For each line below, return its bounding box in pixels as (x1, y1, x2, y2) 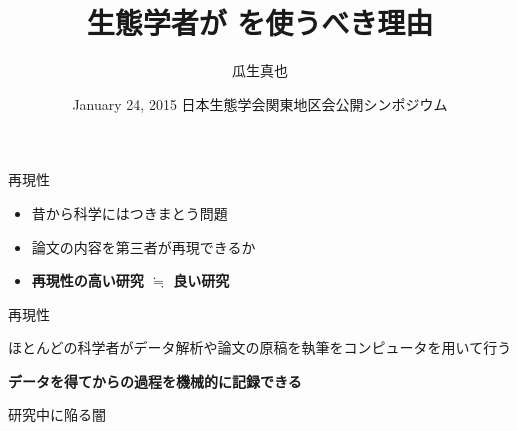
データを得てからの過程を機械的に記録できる (8, 370, 302, 391)
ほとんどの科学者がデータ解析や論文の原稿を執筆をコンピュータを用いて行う (8, 337, 512, 358)
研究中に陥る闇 (8, 404, 106, 425)
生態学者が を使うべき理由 (86, 2, 434, 43)
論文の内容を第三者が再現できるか (31, 236, 256, 257)
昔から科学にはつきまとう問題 (31, 202, 228, 223)
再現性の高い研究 (31, 270, 144, 291)
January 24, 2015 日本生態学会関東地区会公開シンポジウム (72, 93, 448, 114)
